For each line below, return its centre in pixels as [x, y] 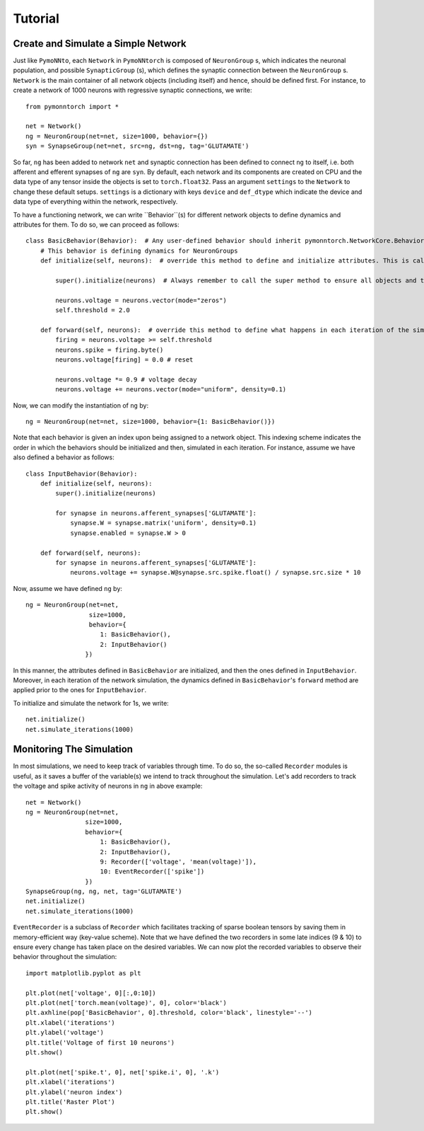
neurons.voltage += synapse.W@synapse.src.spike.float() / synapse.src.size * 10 [216, 573]
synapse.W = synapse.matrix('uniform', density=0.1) [164, 523]
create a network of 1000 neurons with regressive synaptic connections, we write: [132, 90]
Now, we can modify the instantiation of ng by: [81, 405]
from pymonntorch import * [72, 107]
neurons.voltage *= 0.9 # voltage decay [126, 379]
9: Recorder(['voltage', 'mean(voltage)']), [178, 861]
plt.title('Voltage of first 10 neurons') [100, 1043]
